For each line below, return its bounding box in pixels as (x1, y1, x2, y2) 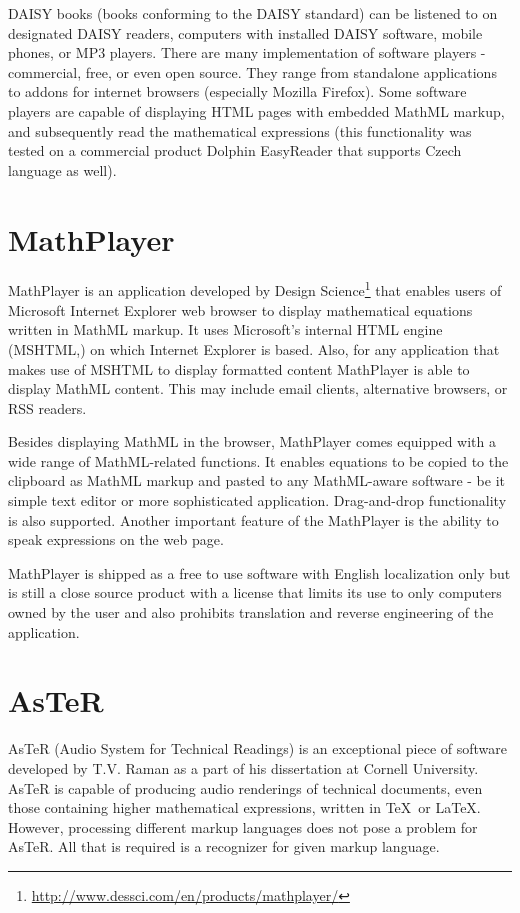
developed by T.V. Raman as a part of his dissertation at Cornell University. (8, 757, 479, 778)
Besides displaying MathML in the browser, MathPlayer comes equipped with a (8, 431, 496, 452)
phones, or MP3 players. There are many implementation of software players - (8, 42, 486, 63)
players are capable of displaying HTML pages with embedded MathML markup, (8, 100, 505, 121)
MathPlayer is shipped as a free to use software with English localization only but (8, 562, 511, 583)
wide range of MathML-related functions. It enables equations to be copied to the (8, 450, 509, 471)
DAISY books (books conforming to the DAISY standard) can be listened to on (8, 3, 498, 23)
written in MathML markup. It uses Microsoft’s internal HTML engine (8, 319, 443, 340)
